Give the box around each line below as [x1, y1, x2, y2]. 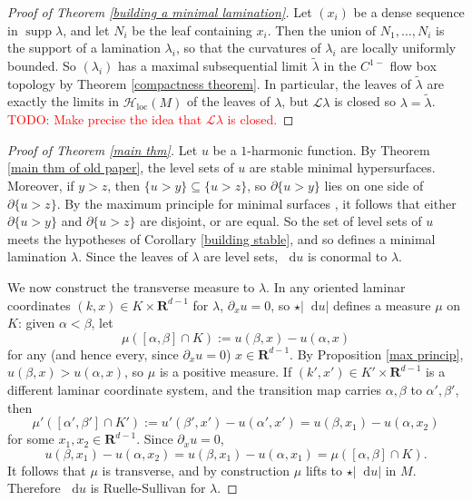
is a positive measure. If [159, 362, 292, 381]
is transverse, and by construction [102, 460, 290, 479]
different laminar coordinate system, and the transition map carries [7, 379, 381, 398]
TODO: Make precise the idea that [7, 110, 202, 129]
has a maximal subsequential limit [118, 56, 309, 74]
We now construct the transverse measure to [7, 277, 255, 296]
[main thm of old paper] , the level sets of [7, 158, 234, 177]
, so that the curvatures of [175, 38, 321, 57]
